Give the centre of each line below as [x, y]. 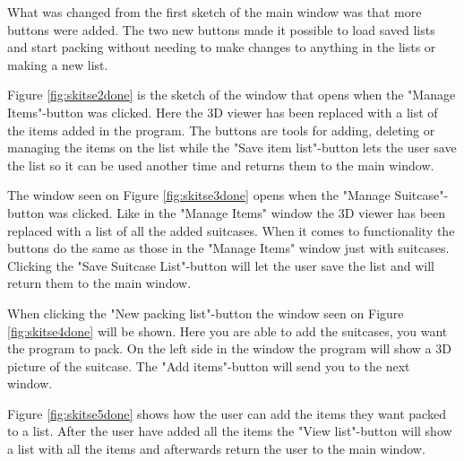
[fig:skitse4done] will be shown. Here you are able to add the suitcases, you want [228, 331]
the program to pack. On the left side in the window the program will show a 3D [229, 348]
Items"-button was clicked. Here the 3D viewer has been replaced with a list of [223, 112]
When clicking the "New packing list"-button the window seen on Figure [206, 313]
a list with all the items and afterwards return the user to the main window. [216, 449]
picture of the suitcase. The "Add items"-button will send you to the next [209, 365]
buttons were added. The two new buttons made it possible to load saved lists [221, 29]
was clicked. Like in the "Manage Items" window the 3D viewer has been [247, 212]
